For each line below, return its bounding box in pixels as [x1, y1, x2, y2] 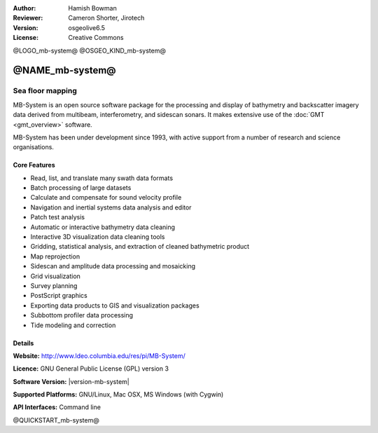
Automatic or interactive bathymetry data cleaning [30, 223, 175, 231]
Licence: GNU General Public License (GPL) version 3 [13, 364, 169, 373]
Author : [13, 4, 36, 12]
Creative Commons [68, 34, 124, 42]
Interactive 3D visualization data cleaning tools [30, 233, 165, 241]
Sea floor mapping [13, 86, 77, 96]
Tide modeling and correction [30, 321, 116, 329]
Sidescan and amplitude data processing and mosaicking [30, 262, 196, 270]
